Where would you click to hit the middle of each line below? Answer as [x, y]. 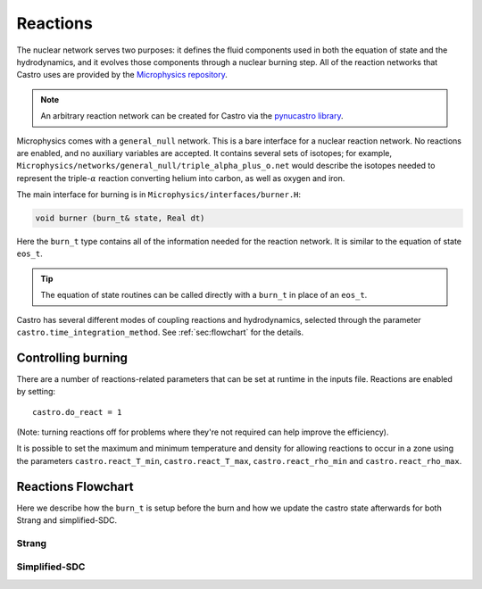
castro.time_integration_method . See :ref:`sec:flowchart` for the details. [160, 332]
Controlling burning [72, 357]
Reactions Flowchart [75, 486]
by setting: [36, 392]
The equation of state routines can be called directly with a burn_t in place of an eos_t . [204, 295]
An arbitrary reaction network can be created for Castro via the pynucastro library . [192, 116]
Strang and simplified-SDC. [67, 520]
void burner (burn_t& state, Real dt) [120, 218]
